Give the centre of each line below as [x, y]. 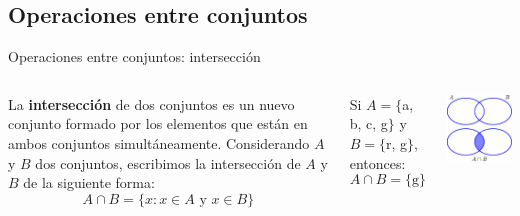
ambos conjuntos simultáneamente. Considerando [159, 142]
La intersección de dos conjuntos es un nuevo [151, 103]
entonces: [377, 162]
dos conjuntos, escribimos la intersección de [168, 162]
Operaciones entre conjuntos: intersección [134, 56]
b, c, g [368, 123]
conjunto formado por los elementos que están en [158, 123]
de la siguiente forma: [89, 182]
